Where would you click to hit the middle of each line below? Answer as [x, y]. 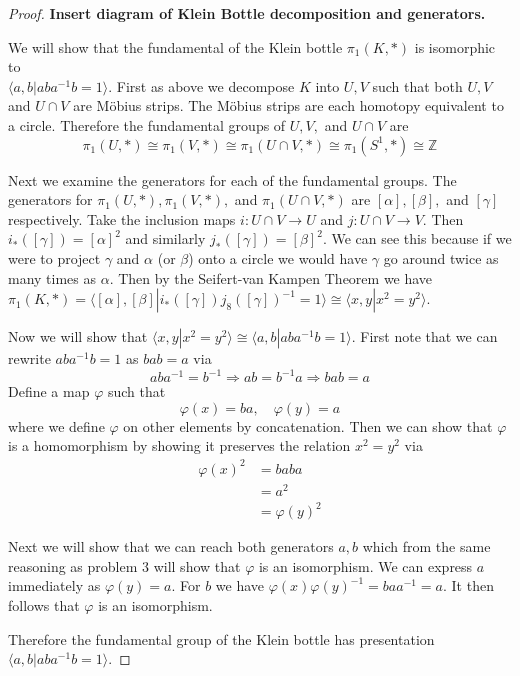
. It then [468, 585]
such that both [417, 85]
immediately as [54, 585]
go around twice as [441, 257]
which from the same [426, 546]
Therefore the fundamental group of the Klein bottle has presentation [221, 638]
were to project [54, 257]
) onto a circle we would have [278, 257]
